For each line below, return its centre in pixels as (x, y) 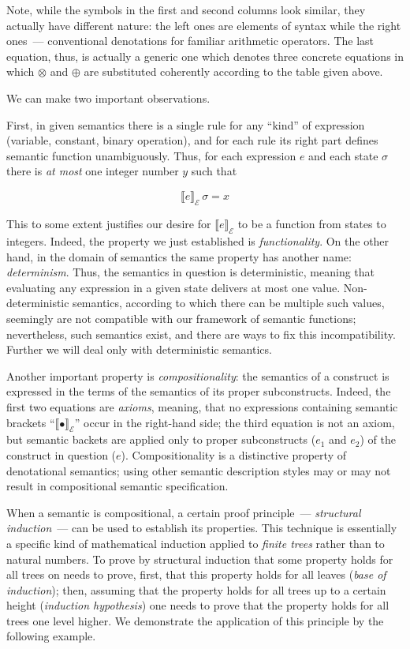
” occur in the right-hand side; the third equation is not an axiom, (235, 422)
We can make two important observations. (108, 98)
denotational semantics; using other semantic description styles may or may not (199, 470)
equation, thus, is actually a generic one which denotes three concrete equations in (205, 56)
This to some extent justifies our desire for (109, 224)
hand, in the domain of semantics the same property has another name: (179, 256)
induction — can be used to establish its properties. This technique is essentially (202, 528)
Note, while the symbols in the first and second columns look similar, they (186, 9)
